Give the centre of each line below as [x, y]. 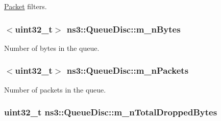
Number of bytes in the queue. [52, 48]
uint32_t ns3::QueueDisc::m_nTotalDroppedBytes [111, 112]
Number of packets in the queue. [55, 89]
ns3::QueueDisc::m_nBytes [124, 29]
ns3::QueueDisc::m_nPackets [128, 70]
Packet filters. [26, 6]
